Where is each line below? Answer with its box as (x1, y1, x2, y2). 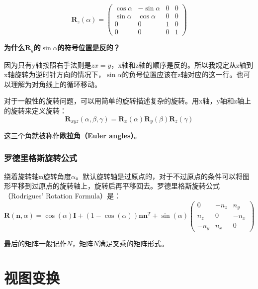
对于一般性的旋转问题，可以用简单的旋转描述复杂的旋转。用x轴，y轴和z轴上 (4, 96, 251, 106)
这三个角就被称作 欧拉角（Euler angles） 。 (4, 130, 141, 141)
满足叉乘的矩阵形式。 (98, 238, 169, 249)
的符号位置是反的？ (57, 42, 120, 53)
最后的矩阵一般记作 (4, 238, 67, 249)
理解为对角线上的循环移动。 (10, 79, 101, 89)
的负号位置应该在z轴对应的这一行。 (122, 69, 237, 80)
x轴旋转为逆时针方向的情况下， (4, 69, 105, 80)
